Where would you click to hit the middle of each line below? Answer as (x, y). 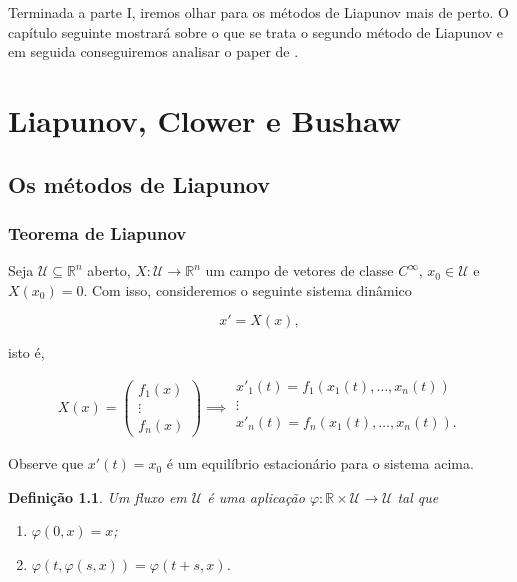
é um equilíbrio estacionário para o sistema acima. (320, 463)
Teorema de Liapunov (97, 232)
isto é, (26, 352)
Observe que (46, 463)
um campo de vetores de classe (299, 270)
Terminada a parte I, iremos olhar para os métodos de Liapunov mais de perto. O (258, 12)
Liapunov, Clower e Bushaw (204, 119)
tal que (418, 496)
